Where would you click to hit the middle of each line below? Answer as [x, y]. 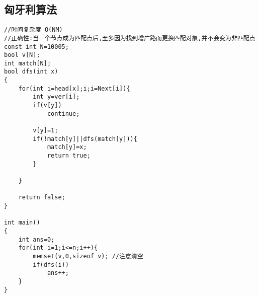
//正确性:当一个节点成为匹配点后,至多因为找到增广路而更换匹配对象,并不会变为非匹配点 [130, 38]
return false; [42, 198]
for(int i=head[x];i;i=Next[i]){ [74, 88]
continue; [63, 114]
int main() [22, 223]
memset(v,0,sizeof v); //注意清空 [88, 256]
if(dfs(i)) [51, 265]
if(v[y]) [47, 105]
